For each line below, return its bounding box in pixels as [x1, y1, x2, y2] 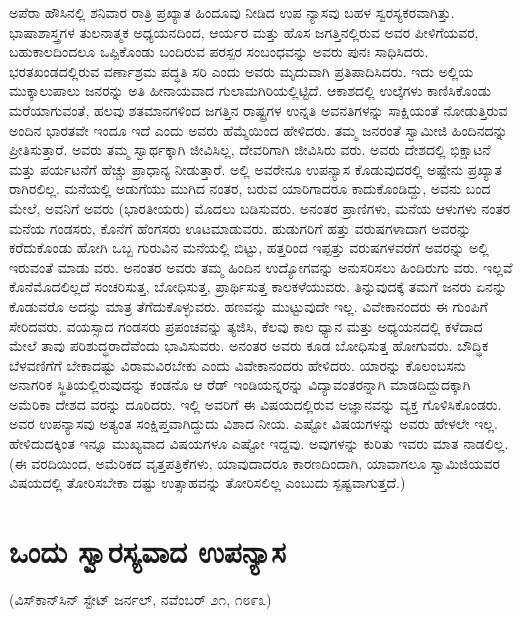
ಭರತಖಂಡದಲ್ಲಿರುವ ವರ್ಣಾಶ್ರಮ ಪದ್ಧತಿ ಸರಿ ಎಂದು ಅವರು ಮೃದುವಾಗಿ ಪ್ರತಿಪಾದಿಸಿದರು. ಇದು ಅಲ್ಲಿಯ [9, 60, 474, 81]
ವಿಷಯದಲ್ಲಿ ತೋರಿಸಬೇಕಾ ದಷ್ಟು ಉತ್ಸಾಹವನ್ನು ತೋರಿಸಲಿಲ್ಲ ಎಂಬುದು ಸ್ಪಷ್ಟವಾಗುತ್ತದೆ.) [9, 472, 406, 493]
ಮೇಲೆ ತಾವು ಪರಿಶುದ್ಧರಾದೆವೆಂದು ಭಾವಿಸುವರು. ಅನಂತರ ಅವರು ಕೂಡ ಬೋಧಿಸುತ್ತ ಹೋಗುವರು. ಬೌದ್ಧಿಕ [9, 335, 489, 356]
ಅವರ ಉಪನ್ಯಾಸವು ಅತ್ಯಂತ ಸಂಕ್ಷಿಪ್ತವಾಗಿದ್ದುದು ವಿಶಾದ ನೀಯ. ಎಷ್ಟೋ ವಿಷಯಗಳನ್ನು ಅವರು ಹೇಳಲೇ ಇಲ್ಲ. [9, 413, 498, 434]
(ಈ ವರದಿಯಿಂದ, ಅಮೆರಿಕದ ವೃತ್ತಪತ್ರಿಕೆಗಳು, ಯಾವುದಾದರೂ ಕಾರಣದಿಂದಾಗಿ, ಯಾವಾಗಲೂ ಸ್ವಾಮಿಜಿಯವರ [9, 452, 500, 473]
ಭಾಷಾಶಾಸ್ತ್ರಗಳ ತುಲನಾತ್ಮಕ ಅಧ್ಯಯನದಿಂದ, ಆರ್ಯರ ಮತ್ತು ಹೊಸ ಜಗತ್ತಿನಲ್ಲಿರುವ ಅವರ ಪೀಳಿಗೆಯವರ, [9, 21, 479, 42]
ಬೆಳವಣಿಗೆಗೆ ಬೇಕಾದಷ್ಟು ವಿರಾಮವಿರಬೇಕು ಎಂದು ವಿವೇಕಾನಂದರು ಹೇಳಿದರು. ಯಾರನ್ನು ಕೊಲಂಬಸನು [9, 354, 466, 375]
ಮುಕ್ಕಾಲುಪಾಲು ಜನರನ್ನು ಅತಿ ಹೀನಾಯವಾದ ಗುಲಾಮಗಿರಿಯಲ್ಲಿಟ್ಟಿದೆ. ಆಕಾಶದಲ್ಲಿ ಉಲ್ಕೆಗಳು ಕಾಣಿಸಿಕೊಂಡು [9, 80, 492, 101]
